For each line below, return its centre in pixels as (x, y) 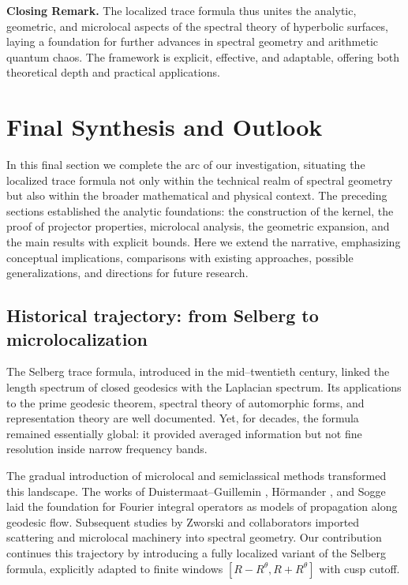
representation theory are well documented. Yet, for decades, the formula (183, 418)
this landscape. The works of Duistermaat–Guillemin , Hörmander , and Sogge (196, 491)
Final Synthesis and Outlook (165, 127)
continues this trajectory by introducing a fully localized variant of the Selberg (197, 552)
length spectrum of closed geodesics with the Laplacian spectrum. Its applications (204, 387)
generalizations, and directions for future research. (127, 273)
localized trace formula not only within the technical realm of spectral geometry (200, 180)
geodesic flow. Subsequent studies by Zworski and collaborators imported (183, 521)
